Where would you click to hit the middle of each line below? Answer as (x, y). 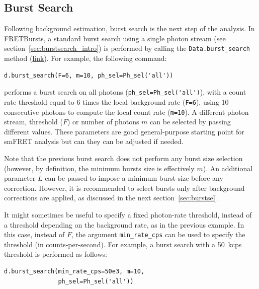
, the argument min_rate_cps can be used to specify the (158, 234)
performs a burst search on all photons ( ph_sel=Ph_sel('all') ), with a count (125, 92)
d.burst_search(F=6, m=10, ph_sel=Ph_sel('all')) (89, 75)
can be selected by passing (190, 122)
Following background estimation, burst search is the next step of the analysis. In (129, 28)
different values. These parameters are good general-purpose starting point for (124, 131)
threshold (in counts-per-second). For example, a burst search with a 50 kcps (123, 244)
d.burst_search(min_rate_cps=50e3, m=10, (74, 271)
